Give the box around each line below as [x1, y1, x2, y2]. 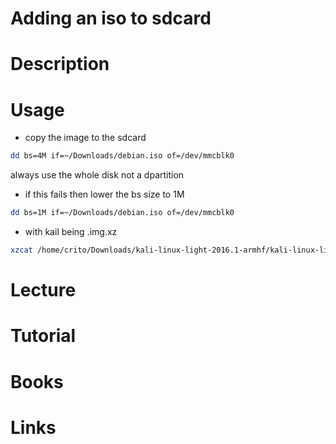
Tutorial [10, 325, 77, 347]
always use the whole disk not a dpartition [10, 169, 185, 181]
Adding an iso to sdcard [10, 7, 212, 30]
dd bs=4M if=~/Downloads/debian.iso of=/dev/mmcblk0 [10, 151, 235, 161]
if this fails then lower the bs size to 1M [24, 188, 185, 201]
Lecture [10, 279, 77, 302]
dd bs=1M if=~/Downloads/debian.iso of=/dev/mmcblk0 [10, 208, 235, 218]
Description [10, 53, 110, 76]
